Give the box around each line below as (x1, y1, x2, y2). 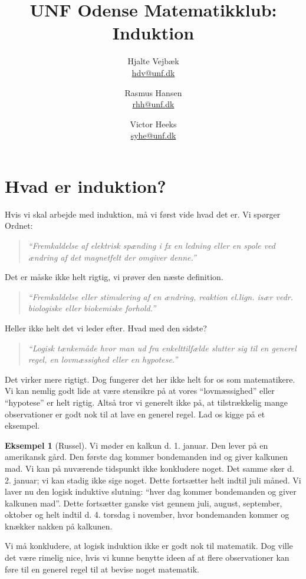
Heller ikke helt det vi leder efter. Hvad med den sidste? (5, 321, 207, 334)
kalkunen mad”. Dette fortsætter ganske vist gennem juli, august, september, (5, 496, 282, 509)
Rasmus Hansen (124, 86, 182, 98)
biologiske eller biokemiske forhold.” (28, 302, 156, 314)
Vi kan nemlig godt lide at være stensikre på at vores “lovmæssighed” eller (5, 384, 275, 397)
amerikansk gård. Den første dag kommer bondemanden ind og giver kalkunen (5, 450, 288, 463)
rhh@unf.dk (132, 98, 175, 110)
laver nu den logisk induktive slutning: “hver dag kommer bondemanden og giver (5, 485, 297, 498)
